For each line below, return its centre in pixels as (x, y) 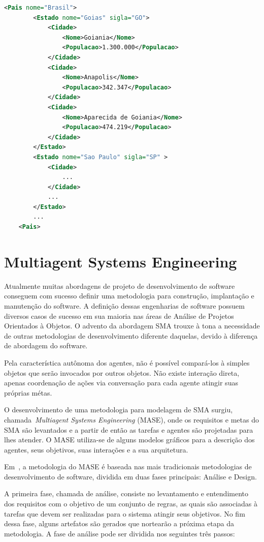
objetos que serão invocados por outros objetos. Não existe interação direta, (122, 372)
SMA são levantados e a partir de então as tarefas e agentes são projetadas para (129, 429)
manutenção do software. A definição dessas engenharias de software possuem (124, 305)
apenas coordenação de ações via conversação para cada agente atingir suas (121, 383)
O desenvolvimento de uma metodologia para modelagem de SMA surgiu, (119, 410)
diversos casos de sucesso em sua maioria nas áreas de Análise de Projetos (119, 315)
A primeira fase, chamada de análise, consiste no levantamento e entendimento (126, 493)
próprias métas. (28, 392)
